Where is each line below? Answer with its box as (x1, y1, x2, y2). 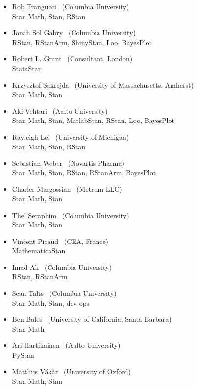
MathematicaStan (12, 245, 66, 256)
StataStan (12, 63, 42, 73)
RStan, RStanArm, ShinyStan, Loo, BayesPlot (12, 37, 152, 47)
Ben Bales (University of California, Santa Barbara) (12, 314, 172, 324)
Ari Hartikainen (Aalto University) (12, 340, 121, 350)
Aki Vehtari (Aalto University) (12, 105, 108, 116)
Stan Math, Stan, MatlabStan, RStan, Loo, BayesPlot (12, 115, 174, 125)
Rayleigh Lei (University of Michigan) (12, 131, 129, 142)
